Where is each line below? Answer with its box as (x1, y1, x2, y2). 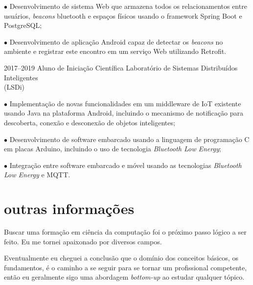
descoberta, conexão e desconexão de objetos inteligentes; (4, 117, 175, 127)
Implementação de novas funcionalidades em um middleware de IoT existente (9, 98, 241, 108)
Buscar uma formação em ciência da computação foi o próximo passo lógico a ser (4, 227, 247, 237)
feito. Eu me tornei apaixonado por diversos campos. (4, 236, 162, 246)
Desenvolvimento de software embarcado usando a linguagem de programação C (9, 134, 250, 144)
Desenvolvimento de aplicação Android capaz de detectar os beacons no (9, 36, 223, 47)
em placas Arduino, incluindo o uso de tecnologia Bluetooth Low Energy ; (4, 143, 221, 154)
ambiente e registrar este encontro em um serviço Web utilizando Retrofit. (4, 46, 227, 56)
